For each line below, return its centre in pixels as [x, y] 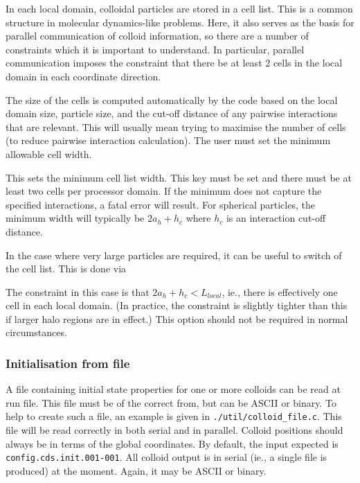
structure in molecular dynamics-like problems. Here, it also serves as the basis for [180, 22]
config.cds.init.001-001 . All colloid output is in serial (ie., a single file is [166, 457]
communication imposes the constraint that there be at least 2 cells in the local [174, 63]
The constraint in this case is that [78, 291]
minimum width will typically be [75, 218]
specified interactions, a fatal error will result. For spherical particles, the [160, 204]
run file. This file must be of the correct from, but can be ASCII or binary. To [171, 402]
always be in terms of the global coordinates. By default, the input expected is [172, 443]
